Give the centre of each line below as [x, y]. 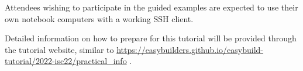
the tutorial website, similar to [59, 49]
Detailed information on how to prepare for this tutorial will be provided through [151, 38]
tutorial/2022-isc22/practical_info [66, 61]
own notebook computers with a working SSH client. [99, 18]
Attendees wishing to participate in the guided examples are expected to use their [151, 7]
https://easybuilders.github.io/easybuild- [190, 49]
